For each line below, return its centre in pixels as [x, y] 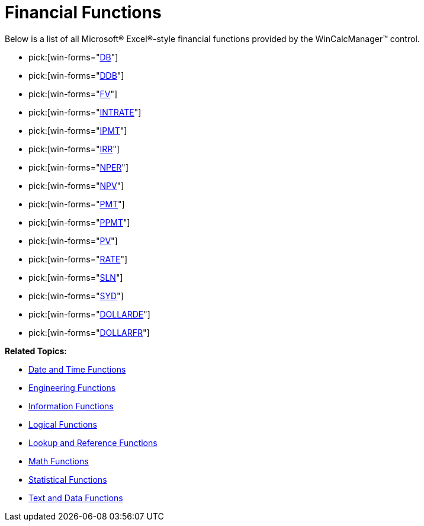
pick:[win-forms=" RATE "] [78, 259]
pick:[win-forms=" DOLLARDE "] [89, 314]
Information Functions [71, 406]
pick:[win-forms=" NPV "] [76, 185]
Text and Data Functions [76, 498]
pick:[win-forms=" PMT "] [77, 204]
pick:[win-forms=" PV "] [73, 240]
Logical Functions [63, 424]
